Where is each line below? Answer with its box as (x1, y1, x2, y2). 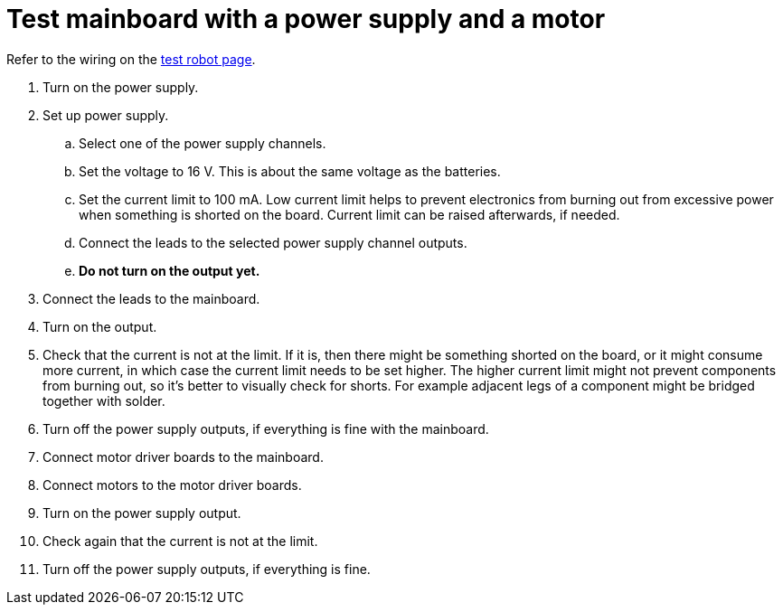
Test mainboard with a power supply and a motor (6, 4, 606, 34)
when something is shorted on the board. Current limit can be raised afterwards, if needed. (79, 206, 620, 222)
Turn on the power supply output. (42, 504, 241, 521)
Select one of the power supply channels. (79, 135, 326, 151)
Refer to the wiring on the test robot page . (6, 51, 256, 67)
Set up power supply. (42, 107, 169, 123)
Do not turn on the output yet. (79, 262, 260, 278)
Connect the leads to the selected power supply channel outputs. (79, 234, 467, 250)
